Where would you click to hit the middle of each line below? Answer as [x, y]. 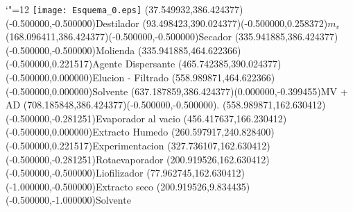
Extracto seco [124, 186]
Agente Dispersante [134, 64]
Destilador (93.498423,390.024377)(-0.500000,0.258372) [212, 23]
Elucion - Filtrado [130, 78]
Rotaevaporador [129, 159]
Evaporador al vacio [138, 118]
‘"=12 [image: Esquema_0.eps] [74, 9]
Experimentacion [128, 145]
